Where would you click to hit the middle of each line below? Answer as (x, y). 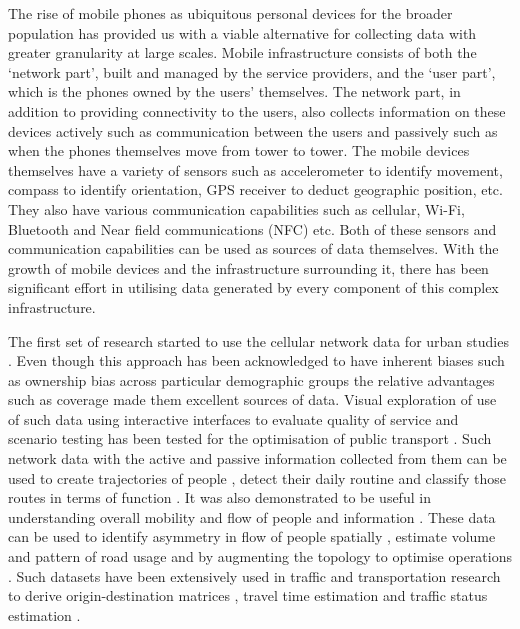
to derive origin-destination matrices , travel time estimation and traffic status (248, 595)
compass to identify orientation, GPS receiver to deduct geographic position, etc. (255, 189)
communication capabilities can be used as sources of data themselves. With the (253, 248)
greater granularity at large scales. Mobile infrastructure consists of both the (242, 52)
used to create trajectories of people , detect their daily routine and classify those (257, 477)
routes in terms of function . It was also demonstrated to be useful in (219, 497)
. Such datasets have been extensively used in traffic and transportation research (254, 575)
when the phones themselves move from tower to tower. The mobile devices (239, 150)
